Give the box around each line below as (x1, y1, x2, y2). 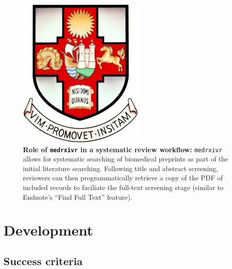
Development (3, 220, 93, 240)
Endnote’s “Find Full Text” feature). (23, 191, 132, 202)
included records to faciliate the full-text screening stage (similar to (23, 182, 224, 192)
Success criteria (3, 253, 83, 268)
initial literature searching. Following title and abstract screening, (23, 163, 218, 173)
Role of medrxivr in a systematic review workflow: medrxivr (23, 144, 222, 154)
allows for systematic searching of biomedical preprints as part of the (23, 154, 228, 164)
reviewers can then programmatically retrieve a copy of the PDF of (23, 173, 223, 183)
